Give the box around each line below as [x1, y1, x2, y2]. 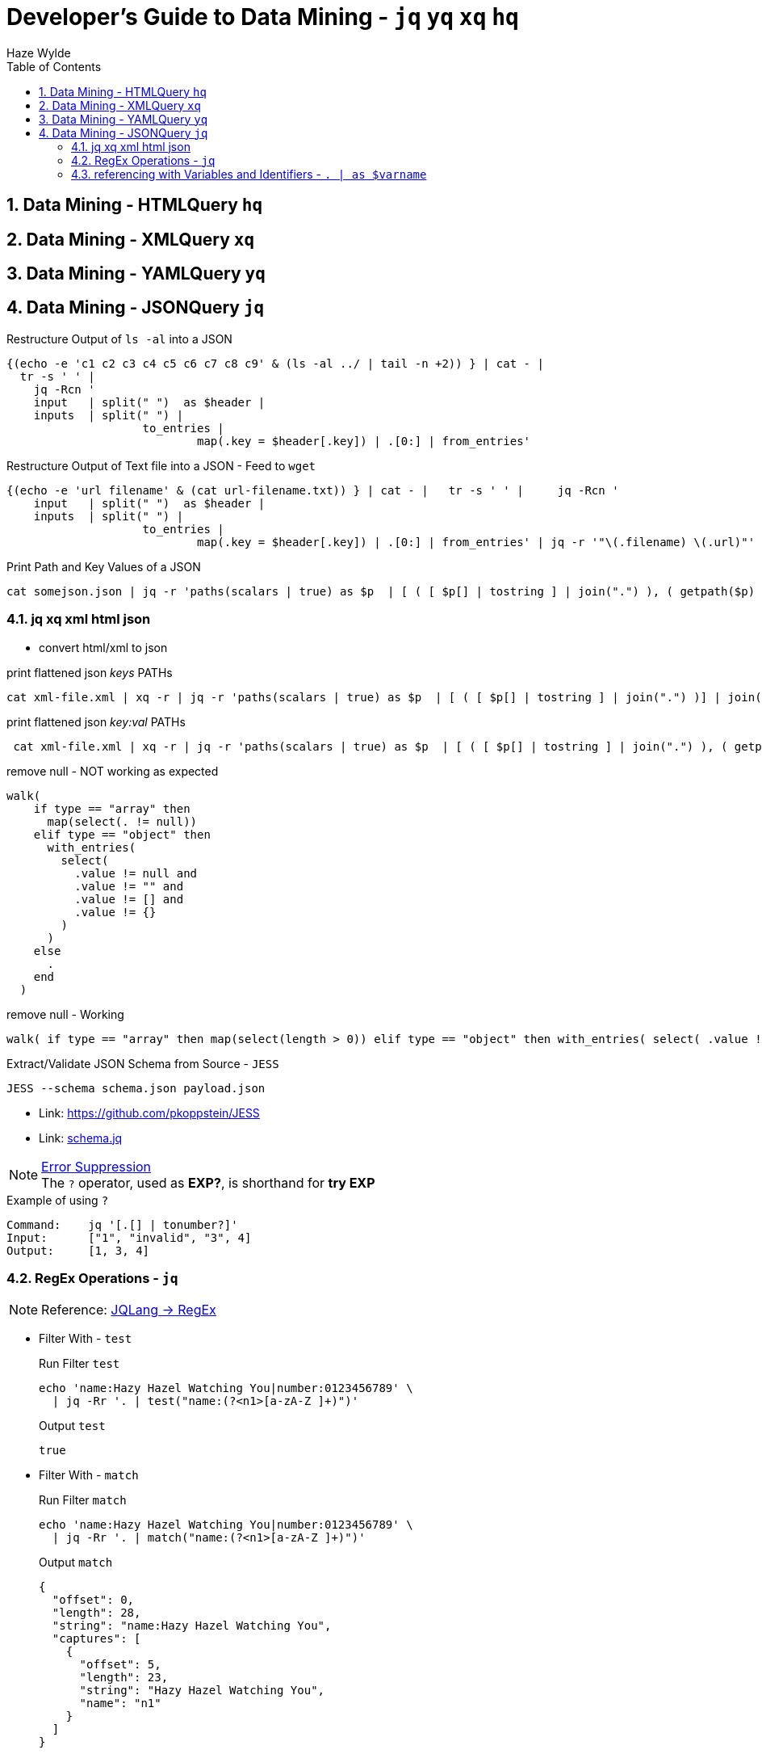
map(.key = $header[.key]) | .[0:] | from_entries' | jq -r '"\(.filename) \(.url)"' [197, 535, 756, 549]
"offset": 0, [52, 1593, 135, 1607]
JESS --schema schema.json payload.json [6, 1081, 266, 1095]
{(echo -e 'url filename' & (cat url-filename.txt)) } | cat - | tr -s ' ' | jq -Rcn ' [6, 483, 619, 497]
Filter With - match [39, 1468, 139, 1483]
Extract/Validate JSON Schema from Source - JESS [6, 1056, 279, 1070]
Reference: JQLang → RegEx [41, 1302, 216, 1319]
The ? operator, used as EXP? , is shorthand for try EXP [41, 1174, 375, 1191]
